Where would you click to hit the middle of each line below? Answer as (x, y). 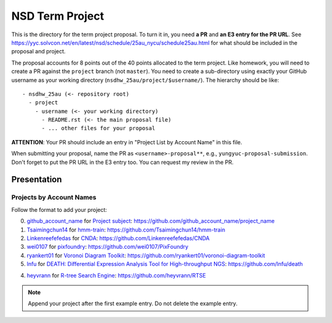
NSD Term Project (58, 16)
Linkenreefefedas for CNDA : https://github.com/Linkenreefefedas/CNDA (118, 238)
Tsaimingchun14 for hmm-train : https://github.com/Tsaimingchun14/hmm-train (126, 230)
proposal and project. (38, 52)
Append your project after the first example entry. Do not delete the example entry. (133, 303)
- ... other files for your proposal (98, 128)
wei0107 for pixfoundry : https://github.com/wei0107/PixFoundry (108, 247)
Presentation (37, 180)
